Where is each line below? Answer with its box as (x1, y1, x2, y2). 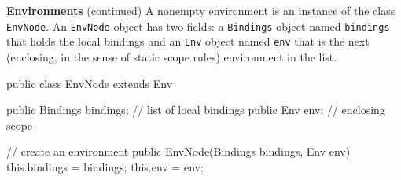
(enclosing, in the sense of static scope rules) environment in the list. (6, 48, 337, 64)
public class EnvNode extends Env (6, 75, 173, 91)
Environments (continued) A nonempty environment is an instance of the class (6, 2, 395, 18)
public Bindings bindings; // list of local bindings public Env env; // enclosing (6, 101, 385, 118)
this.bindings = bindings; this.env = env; (6, 158, 204, 174)
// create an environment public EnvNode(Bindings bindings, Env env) (6, 143, 351, 160)
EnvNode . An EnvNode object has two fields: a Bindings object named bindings (6, 17, 390, 34)
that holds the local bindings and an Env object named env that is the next (6, 33, 370, 50)
